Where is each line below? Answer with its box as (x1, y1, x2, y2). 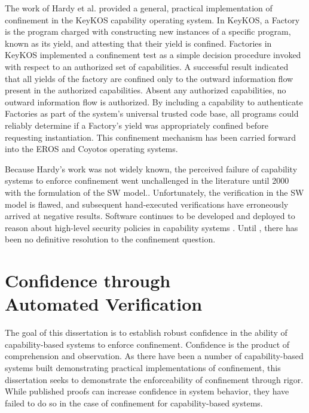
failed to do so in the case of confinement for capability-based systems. (5, 396, 263, 409)
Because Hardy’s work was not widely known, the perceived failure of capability (5, 162, 298, 175)
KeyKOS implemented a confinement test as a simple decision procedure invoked (5, 48, 301, 61)
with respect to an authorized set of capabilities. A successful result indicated (5, 60, 289, 72)
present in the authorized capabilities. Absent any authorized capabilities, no (5, 84, 286, 96)
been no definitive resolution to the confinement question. (5, 233, 216, 245)
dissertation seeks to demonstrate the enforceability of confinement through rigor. (5, 373, 304, 385)
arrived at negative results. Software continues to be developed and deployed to (5, 209, 295, 222)
